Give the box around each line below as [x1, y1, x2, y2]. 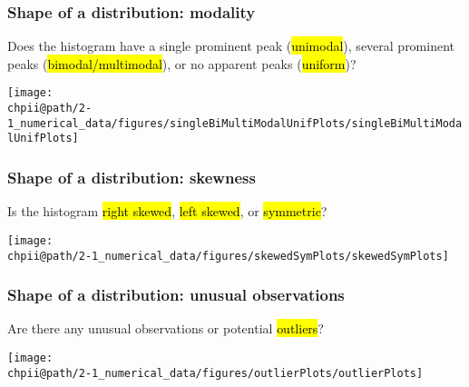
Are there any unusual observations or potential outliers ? [7, 319, 324, 338]
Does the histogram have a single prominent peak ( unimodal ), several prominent [7, 36, 455, 55]
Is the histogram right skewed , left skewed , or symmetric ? [7, 202, 327, 221]
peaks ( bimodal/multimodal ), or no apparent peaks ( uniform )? [7, 54, 357, 73]
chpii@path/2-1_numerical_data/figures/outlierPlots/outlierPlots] [7, 366, 424, 380]
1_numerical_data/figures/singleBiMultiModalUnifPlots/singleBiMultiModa [7, 116, 463, 130]
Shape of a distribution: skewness [7, 165, 256, 188]
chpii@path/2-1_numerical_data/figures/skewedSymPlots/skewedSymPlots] [7, 249, 449, 263]
